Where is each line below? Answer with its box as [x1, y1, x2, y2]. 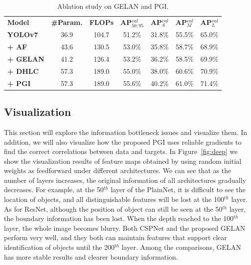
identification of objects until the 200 [4, 242, 115, 252]
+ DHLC [7, 66, 39, 76]
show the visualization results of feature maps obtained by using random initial [4, 155, 242, 166]
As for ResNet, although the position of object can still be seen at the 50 [4, 203, 223, 214]
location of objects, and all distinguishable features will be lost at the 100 [4, 194, 225, 204]
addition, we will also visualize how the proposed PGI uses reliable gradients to [4, 136, 242, 147]
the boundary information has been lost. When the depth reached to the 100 [4, 213, 234, 223]
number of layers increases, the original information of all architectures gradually [4, 175, 246, 185]
